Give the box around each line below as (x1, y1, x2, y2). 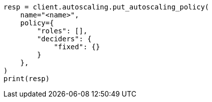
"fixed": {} (54, 43, 100, 51)
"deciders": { (37, 35, 92, 43)
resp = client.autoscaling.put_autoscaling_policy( (3, 3, 210, 11)
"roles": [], (37, 27, 88, 35)
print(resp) (3, 75, 50, 83)
